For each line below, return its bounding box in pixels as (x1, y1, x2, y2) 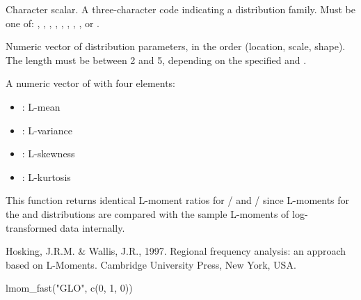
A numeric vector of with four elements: (6, 76, 176, 90)
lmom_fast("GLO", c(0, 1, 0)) (6, 281, 133, 295)
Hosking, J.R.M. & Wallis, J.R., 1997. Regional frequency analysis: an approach (6, 244, 346, 258)
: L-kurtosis (22, 169, 71, 184)
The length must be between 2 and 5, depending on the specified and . (6, 52, 307, 67)
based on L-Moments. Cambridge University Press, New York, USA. (6, 257, 296, 271)
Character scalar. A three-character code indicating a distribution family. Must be (6, 2, 355, 16)
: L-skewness (22, 146, 75, 161)
